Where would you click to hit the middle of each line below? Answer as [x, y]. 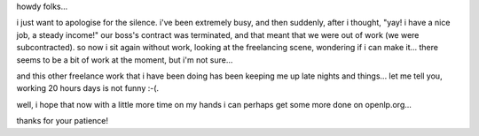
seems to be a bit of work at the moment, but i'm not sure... [125, 60]
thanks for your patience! [63, 121]
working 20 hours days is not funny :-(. [88, 88]
